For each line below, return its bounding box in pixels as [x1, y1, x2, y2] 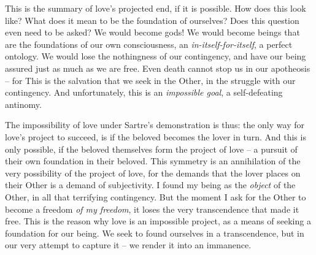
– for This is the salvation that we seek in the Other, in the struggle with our [5, 74, 296, 86]
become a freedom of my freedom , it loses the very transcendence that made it [5, 202, 299, 215]
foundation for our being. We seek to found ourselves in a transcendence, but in [5, 226, 304, 239]
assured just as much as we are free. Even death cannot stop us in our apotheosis [5, 61, 310, 74]
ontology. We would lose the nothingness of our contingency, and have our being [5, 50, 306, 63]
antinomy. [5, 97, 42, 110]
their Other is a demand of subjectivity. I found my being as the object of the [5, 178, 296, 191]
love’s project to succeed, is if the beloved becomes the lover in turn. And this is [5, 130, 306, 143]
